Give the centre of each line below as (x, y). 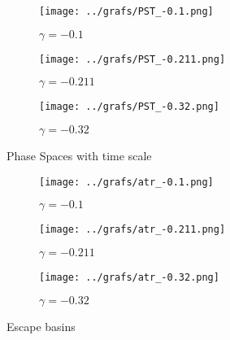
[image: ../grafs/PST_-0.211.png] (132, 59)
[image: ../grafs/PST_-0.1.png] (126, 11)
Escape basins (41, 326)
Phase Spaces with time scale (79, 155)
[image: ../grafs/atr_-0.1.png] (126, 182)
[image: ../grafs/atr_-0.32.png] (129, 277)
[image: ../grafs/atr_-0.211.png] (132, 230)
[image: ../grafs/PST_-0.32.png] (129, 107)
